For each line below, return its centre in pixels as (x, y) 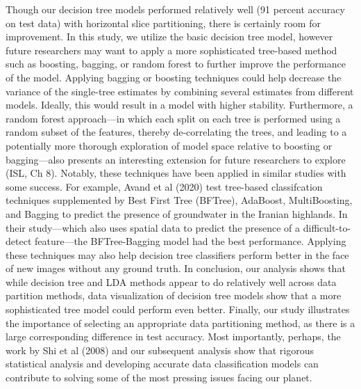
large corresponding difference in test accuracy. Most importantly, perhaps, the (173, 336)
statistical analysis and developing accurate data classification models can (162, 364)
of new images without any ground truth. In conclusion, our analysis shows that (176, 268)
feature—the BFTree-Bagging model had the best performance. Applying (190, 241)
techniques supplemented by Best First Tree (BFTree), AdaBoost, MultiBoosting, (179, 200)
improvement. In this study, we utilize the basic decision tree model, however (169, 37)
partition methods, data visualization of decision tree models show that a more (174, 295)
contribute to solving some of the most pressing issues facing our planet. (159, 378)
